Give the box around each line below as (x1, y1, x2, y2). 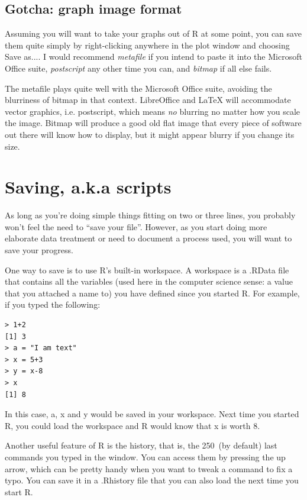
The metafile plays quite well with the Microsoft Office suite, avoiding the (5, 82, 272, 94)
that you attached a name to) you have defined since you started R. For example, (5, 286, 300, 299)
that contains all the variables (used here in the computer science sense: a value (5, 275, 293, 288)
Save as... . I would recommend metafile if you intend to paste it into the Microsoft (5, 50, 302, 63)
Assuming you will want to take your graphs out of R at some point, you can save (5, 27, 302, 40)
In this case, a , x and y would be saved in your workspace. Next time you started (5, 408, 299, 420)
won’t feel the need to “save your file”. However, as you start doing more (5, 220, 267, 233)
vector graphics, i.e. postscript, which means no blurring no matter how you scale (5, 105, 300, 117)
